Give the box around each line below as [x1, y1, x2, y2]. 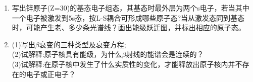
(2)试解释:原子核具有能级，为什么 [12, 49, 122, 59]
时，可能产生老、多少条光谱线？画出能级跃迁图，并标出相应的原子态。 [12, 22, 245, 33]
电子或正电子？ [26, 68, 76, 79]
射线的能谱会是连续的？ [126, 49, 204, 59]
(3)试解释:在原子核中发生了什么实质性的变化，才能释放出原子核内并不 [12, 58, 242, 69]
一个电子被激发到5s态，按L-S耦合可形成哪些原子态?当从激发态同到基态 [12, 12, 245, 23]
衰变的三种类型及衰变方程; [39, 39, 126, 49]
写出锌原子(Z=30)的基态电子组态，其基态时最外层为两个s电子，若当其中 [12, 3, 249, 13]
